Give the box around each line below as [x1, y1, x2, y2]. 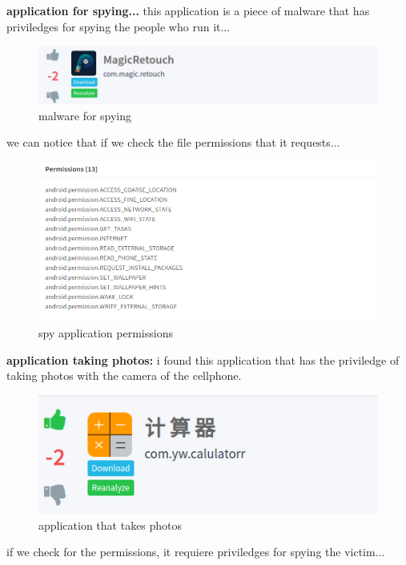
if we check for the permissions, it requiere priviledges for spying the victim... [6, 543, 385, 560]
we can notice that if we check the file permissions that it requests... [6, 134, 340, 151]
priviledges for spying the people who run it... [6, 18, 231, 34]
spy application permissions [38, 325, 173, 341]
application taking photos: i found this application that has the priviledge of [6, 351, 400, 368]
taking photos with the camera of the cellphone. [6, 367, 242, 384]
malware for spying [38, 107, 132, 123]
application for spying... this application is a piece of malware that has [6, 2, 370, 18]
